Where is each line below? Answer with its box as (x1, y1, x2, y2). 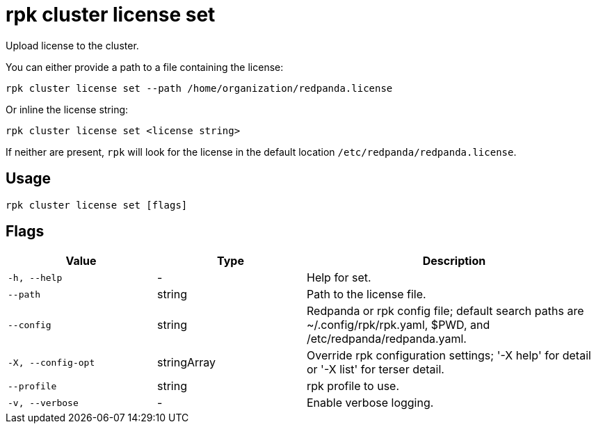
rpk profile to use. (307, 379, 400, 394)
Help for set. (307, 270, 371, 285)
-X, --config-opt (8, 357, 95, 368)
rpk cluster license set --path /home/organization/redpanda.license (6, 82, 393, 94)
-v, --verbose (8, 397, 79, 408)
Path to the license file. (307, 287, 426, 302)
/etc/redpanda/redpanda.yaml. (307, 332, 467, 346)
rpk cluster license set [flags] (6, 199, 188, 211)
